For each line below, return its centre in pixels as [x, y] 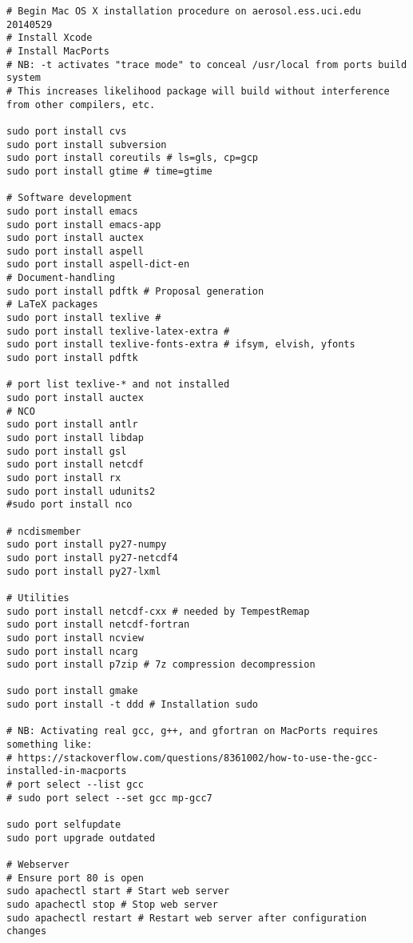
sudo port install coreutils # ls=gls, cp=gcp [132, 158]
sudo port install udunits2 [81, 491]
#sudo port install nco [69, 505]
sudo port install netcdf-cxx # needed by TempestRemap [158, 611]
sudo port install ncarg [72, 651]
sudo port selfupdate [64, 825]
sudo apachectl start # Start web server [118, 891]
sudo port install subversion [87, 144]
